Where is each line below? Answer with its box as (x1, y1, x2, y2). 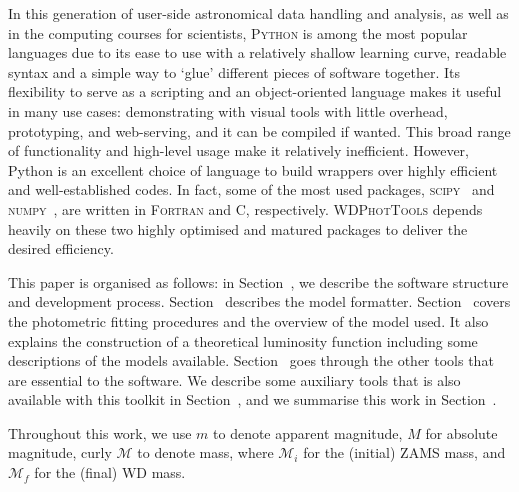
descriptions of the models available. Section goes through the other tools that (8, 350, 494, 371)
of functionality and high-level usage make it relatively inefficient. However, (8, 140, 469, 161)
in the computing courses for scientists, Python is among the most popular (8, 22, 468, 43)
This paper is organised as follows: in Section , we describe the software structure (8, 271, 509, 292)
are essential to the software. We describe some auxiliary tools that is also (8, 369, 461, 390)
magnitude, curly (8, 442, 112, 463)
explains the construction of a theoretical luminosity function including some (8, 330, 478, 351)
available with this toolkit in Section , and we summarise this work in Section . (8, 389, 497, 410)
